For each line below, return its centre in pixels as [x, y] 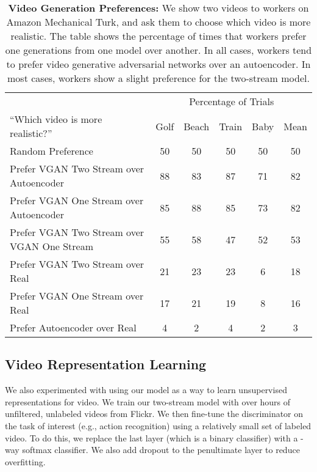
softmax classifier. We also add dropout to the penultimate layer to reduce [161, 450]
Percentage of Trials [232, 101]
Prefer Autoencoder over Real [73, 327]
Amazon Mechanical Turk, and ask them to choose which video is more [158, 22]
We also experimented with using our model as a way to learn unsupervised [146, 390]
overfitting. [25, 461]
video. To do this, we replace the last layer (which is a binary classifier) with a [151, 437]
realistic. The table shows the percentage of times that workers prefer [158, 36]
